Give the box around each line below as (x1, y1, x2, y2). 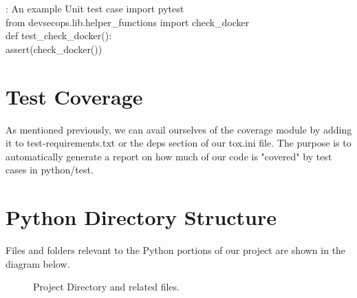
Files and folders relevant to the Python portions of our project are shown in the (6, 243, 346, 257)
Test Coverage (6, 82, 143, 110)
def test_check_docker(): (6, 28, 112, 43)
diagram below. (6, 256, 70, 270)
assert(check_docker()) (6, 41, 102, 56)
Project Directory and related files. (33, 279, 180, 294)
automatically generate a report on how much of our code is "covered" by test (6, 149, 332, 163)
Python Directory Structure (6, 203, 277, 231)
